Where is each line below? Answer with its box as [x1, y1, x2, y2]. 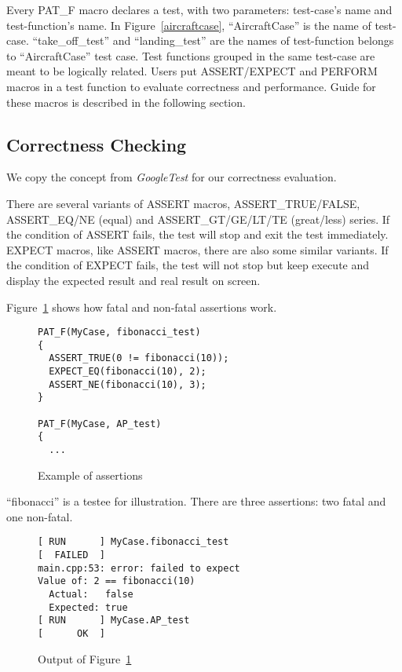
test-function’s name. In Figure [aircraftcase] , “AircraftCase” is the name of [6, 16, 371, 33]
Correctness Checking [6, 132, 187, 156]
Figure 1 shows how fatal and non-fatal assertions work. [6, 298, 277, 315]
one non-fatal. [6, 508, 73, 524]
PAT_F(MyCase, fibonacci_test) [38, 327, 201, 338]
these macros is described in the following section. [6, 93, 246, 110]
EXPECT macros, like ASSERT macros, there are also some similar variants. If [6, 241, 389, 257]
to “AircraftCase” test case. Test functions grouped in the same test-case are [6, 47, 375, 64]
